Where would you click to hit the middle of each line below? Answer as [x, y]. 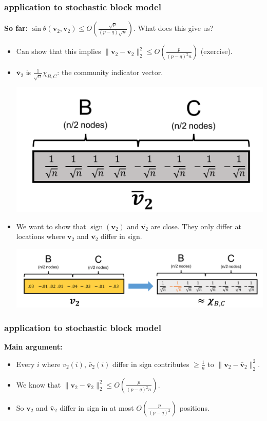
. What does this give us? [174, 28]
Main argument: [33, 347]
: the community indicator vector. [110, 72]
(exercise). [216, 51]
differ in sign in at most [97, 407]
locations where [41, 236]
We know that [39, 384]
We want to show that [51, 226]
